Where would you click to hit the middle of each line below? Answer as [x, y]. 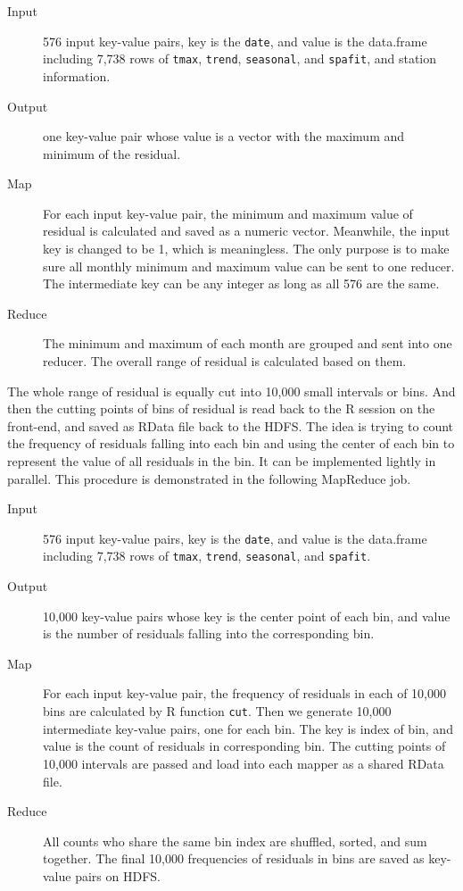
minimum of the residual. [112, 153]
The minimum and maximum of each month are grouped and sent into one [248, 343]
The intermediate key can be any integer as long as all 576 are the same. [241, 283]
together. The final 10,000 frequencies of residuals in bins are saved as [234, 858]
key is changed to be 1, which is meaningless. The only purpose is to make [246, 249]
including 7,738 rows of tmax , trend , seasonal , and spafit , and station [240, 58]
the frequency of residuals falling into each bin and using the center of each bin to [231, 443]
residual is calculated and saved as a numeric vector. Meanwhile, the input [247, 231]
